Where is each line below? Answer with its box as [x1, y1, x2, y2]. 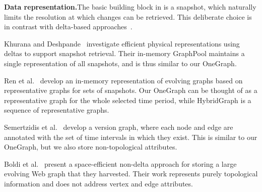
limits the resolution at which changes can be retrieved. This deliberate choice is [4, 11, 252, 22]
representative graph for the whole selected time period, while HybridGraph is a [4, 94, 251, 105]
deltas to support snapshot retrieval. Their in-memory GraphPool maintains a [4, 48, 245, 59]
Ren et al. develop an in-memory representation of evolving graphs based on [4, 75, 243, 85]
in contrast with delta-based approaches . [4, 21, 133, 32]
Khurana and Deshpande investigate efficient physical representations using [4, 38, 240, 49]
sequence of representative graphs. [4, 105, 109, 115]
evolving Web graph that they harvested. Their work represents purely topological [4, 168, 258, 179]
